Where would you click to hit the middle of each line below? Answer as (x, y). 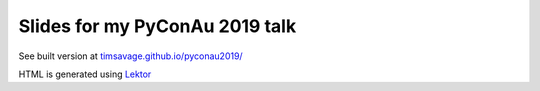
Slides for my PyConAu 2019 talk (157, 26)
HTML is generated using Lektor (85, 74)
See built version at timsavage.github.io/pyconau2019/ (131, 56)
